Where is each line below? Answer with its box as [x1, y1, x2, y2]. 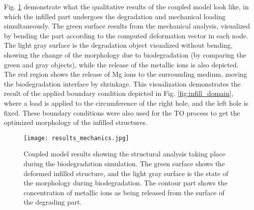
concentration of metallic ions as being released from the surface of [24, 187, 225, 197]
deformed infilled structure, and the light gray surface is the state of [24, 168, 228, 178]
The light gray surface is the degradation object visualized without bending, [4, 40, 233, 50]
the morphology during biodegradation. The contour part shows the [24, 178, 227, 188]
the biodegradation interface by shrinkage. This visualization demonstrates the [4, 78, 241, 89]
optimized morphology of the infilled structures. [4, 117, 147, 127]
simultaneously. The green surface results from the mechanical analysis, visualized [4, 21, 250, 31]
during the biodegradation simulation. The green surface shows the [24, 158, 225, 168]
